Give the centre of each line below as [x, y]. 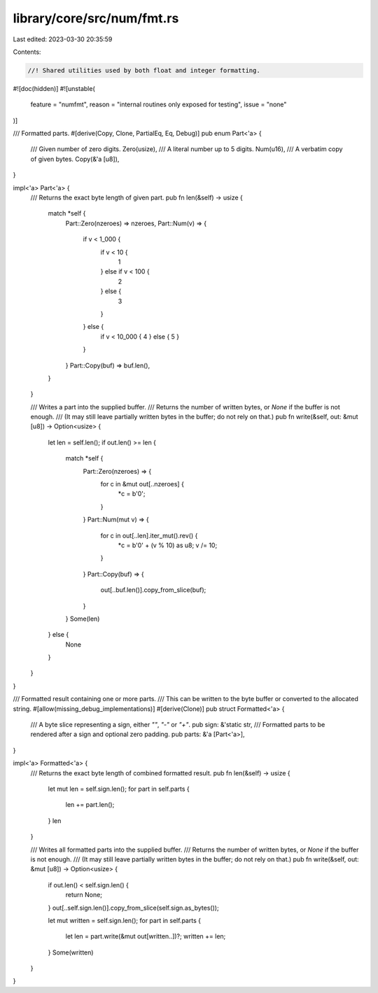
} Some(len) [83, 619]
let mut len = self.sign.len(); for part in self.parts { [119, 789]
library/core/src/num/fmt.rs [96, 18]
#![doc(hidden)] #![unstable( [54, 88]
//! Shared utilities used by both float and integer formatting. [144, 70]
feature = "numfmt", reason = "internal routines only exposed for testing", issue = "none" [159, 104]
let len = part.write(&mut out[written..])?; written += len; [146, 936]
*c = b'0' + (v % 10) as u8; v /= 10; [168, 545]
